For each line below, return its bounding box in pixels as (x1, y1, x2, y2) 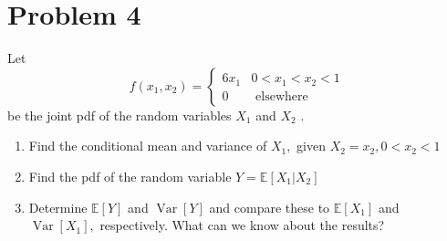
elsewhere (255, 89, 308, 103)
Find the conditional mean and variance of (28, 136, 267, 155)
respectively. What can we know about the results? (99, 215, 385, 235)
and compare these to (209, 197, 330, 216)
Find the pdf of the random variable (28, 166, 232, 185)
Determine (28, 197, 88, 216)
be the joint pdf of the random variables (7, 105, 232, 124)
